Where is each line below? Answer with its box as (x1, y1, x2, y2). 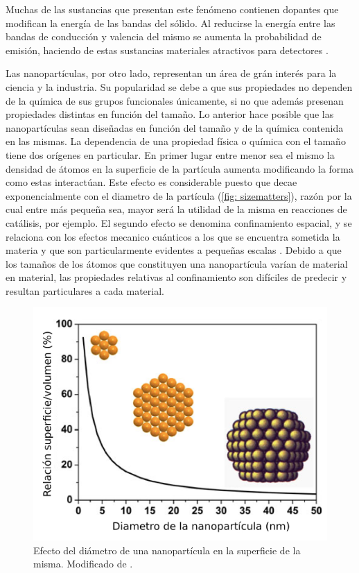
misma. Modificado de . (33, 556, 133, 571)
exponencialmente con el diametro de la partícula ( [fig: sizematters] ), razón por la (6, 188, 352, 203)
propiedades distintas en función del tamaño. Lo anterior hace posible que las (6, 107, 334, 121)
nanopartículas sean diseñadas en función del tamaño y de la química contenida (6, 120, 344, 135)
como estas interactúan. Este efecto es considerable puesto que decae (6, 175, 297, 189)
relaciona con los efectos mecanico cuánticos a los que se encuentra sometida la (6, 229, 340, 243)
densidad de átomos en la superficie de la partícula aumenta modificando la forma (6, 161, 354, 176)
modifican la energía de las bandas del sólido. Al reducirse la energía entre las (6, 15, 335, 30)
